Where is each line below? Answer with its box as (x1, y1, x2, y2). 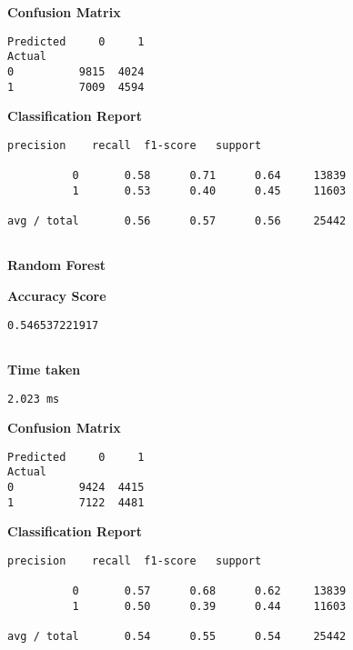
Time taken (7, 359, 81, 378)
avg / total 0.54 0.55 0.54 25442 (7, 630, 347, 644)
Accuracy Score (7, 286, 106, 305)
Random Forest (7, 255, 106, 275)
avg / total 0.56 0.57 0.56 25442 (7, 215, 347, 228)
